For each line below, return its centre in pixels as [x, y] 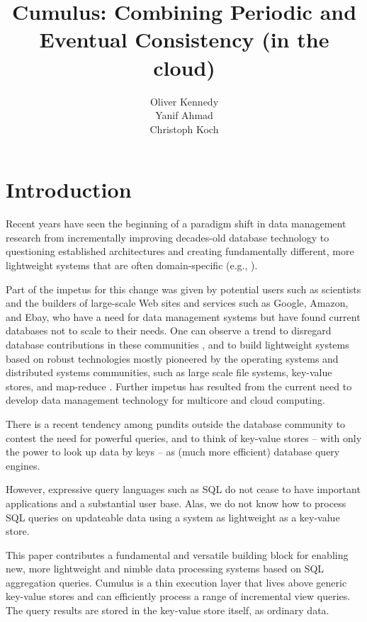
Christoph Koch [184, 129]
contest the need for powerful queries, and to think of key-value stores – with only [184, 437]
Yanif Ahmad [184, 115]
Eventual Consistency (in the [184, 39]
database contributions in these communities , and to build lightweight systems [177, 344]
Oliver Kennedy [184, 101]
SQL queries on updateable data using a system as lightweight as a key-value [173, 517]
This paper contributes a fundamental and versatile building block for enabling [177, 554]
